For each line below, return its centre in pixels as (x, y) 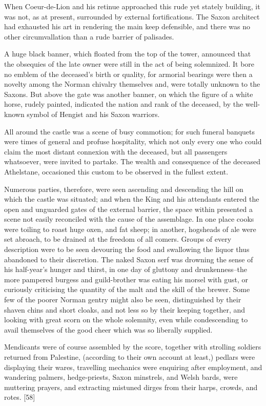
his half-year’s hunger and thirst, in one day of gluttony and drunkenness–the (126, 269)
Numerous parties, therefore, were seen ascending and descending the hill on (124, 189)
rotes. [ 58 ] (20, 397)
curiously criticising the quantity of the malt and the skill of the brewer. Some (127, 289)
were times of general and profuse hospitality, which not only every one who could (133, 141)
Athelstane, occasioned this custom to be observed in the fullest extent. (116, 171)
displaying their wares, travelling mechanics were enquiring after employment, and (133, 367)
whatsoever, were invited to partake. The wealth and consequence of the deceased (132, 161)
